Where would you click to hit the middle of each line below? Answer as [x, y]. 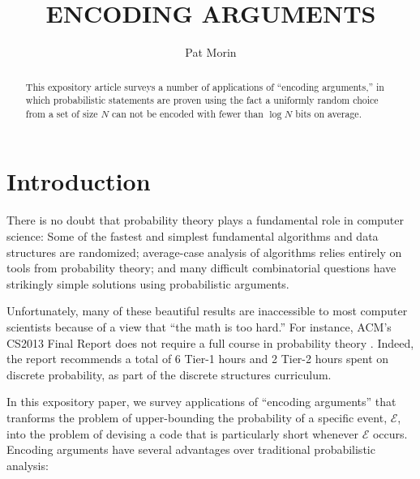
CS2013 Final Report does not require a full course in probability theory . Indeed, [210, 342]
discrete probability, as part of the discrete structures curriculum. [169, 374]
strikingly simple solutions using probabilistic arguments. [148, 283]
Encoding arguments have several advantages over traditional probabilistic [191, 449]
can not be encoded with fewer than [187, 113]
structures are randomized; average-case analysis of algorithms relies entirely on [204, 252]
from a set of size [62, 113]
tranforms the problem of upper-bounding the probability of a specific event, [197, 417]
